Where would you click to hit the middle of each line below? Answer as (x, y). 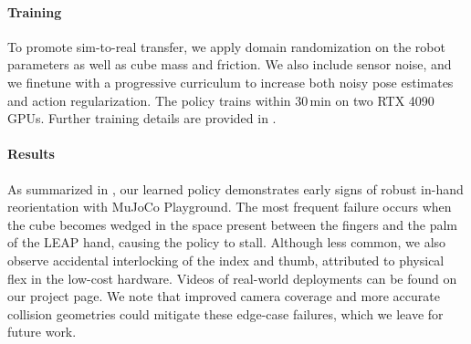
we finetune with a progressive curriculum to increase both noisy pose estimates (230, 82)
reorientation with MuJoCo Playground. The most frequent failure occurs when (230, 207)
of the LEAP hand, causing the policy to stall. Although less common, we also (227, 242)
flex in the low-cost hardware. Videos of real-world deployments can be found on (232, 278)
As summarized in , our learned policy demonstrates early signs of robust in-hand (235, 188)
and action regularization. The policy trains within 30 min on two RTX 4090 (221, 100)
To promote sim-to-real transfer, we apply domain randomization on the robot (226, 46)
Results (31, 154)
